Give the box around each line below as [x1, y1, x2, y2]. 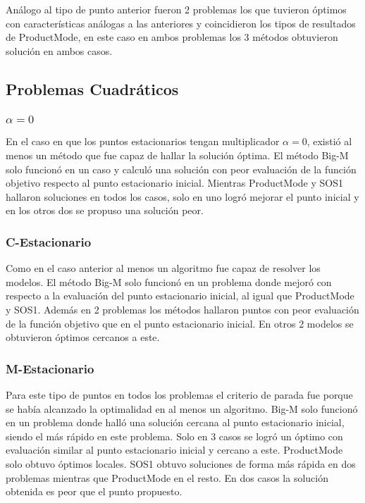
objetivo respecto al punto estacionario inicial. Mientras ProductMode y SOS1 [6, 175, 343, 190]
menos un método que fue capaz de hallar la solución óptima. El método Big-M [6, 148, 349, 163]
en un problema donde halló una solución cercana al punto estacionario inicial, [6, 415, 345, 430]
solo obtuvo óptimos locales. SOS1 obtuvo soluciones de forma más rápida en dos [6, 456, 356, 471]
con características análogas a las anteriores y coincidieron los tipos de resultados [6, 15, 356, 30]
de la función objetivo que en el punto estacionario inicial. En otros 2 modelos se [6, 316, 354, 330]
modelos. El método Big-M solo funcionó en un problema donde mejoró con [6, 274, 332, 289]
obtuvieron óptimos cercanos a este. [6, 330, 160, 344]
